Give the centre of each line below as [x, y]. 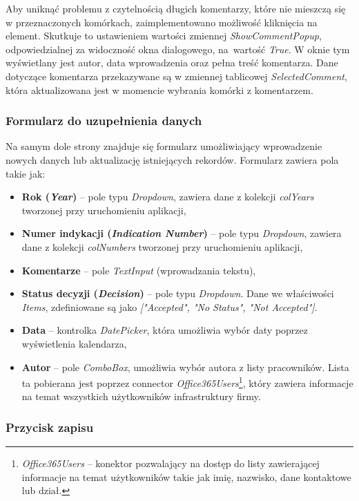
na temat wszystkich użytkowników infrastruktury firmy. [141, 396]
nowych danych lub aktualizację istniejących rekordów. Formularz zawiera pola [172, 159]
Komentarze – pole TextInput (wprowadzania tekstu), [139, 270]
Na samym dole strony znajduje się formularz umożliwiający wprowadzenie [164, 146]
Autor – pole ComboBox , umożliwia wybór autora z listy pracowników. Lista [185, 367]
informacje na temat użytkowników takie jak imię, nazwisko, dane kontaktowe [186, 476]
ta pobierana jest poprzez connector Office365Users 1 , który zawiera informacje [187, 382]
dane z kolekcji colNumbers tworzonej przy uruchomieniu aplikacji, [162, 246]
